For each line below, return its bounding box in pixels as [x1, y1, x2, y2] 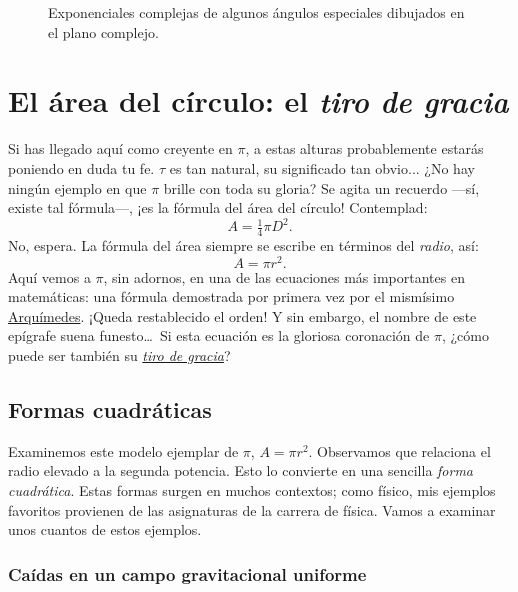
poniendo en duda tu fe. [8, 157, 155, 178]
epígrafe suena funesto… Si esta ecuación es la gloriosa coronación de [8, 325, 430, 346]
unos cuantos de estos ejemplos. [8, 519, 202, 540]
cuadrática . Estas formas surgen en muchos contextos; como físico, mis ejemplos [8, 480, 496, 501]
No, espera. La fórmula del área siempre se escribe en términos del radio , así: [8, 235, 479, 256]
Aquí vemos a [8, 266, 91, 287]
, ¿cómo [441, 325, 489, 346]
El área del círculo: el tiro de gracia [8, 80, 509, 122]
